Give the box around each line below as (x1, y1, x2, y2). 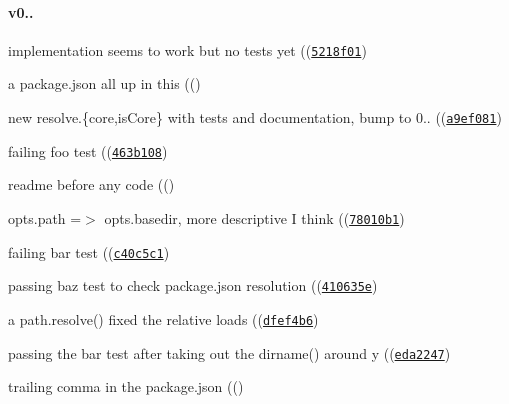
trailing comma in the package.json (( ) (8, 376, 244, 397)
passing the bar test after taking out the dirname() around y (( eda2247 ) (8, 342, 451, 363)
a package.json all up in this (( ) (8, 73, 201, 94)
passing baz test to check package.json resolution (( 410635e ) (8, 275, 378, 296)
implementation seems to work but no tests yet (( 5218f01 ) (8, 39, 367, 60)
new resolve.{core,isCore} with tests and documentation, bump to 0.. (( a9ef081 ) (8, 107, 502, 128)
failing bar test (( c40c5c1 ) (8, 241, 170, 262)
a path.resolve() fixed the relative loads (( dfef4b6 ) (8, 308, 319, 329)
